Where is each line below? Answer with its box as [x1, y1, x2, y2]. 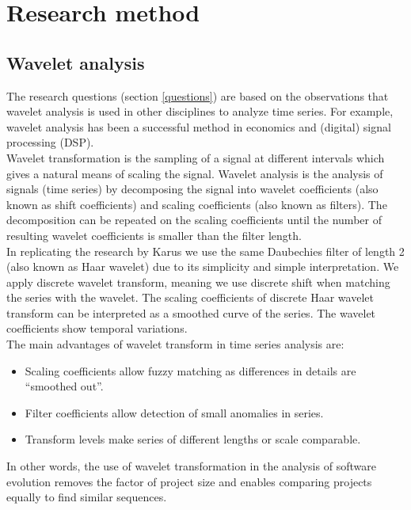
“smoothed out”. [25, 378, 104, 394]
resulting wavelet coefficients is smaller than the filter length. [6, 226, 302, 243]
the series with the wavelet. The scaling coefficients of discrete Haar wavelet [6, 289, 374, 306]
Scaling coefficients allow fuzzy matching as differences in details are [25, 362, 356, 379]
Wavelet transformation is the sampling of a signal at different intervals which [6, 149, 385, 166]
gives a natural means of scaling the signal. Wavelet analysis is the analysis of [6, 165, 383, 181]
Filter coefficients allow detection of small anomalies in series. [25, 404, 324, 421]
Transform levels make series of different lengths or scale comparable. [25, 431, 361, 447]
